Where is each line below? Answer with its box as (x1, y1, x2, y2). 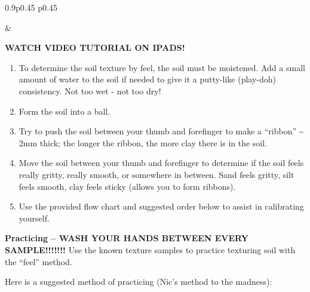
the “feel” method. (5, 255, 72, 268)
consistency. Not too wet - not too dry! (19, 84, 161, 97)
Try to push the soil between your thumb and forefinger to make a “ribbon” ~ (19, 125, 304, 137)
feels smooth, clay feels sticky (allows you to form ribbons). (19, 180, 236, 192)
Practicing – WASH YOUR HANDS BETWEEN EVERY (5, 232, 249, 244)
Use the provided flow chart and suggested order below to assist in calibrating (19, 200, 304, 213)
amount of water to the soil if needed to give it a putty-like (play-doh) (19, 73, 277, 85)
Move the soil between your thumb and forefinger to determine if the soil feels (19, 156, 304, 169)
